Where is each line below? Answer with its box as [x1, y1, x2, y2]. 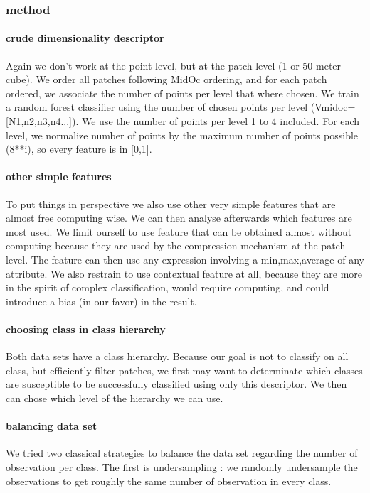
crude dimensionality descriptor [6, 31, 164, 45]
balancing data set [6, 418, 97, 433]
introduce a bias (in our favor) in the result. [6, 293, 197, 308]
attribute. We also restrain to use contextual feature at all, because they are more [6, 266, 363, 281]
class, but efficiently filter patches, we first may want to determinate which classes [6, 362, 363, 377]
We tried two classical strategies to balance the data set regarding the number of [6, 445, 358, 460]
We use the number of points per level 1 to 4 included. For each [81, 114, 360, 129]
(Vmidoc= [310, 99, 356, 114]
